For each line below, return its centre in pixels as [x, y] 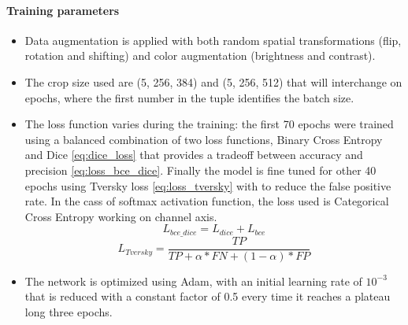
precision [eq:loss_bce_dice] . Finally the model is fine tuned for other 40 [200, 170]
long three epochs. [69, 312]
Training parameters [63, 10]
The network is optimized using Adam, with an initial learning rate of [193, 281]
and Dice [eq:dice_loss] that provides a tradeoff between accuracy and [194, 155]
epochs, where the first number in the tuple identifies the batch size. [189, 97]
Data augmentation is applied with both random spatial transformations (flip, [213, 40]
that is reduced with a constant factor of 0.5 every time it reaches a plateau [208, 296]
